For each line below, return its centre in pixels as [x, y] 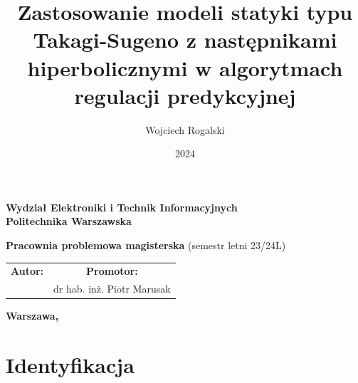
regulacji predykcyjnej [185, 95]
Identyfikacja [70, 365]
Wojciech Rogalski [185, 129]
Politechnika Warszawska [69, 221]
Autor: [27, 271]
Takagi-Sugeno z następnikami [185, 40]
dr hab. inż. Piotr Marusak [112, 289]
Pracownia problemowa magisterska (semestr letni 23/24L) [146, 245]
